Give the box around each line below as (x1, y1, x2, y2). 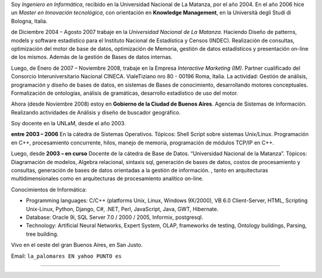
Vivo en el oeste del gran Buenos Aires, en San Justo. (11, 242, 143, 249)
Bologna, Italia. (11, 17, 48, 24)
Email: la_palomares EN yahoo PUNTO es (11, 252, 122, 260)
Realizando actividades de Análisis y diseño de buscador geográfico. (11, 109, 181, 116)
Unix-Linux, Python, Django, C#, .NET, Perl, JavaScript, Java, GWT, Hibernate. (26, 205, 219, 212)
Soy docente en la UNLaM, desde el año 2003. (11, 120, 126, 127)
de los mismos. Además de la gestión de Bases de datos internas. (11, 54, 173, 61)
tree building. (26, 230, 59, 237)
